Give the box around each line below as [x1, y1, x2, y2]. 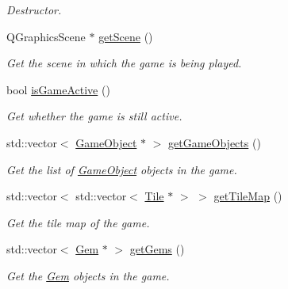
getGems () [129, 241, 185, 257]
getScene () [98, 28, 153, 44]
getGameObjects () [168, 134, 261, 150]
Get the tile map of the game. [6, 214, 150, 230]
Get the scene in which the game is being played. [6, 55, 242, 71]
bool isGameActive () [6, 81, 110, 97]
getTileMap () [213, 188, 282, 204]
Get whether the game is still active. [6, 108, 182, 124]
